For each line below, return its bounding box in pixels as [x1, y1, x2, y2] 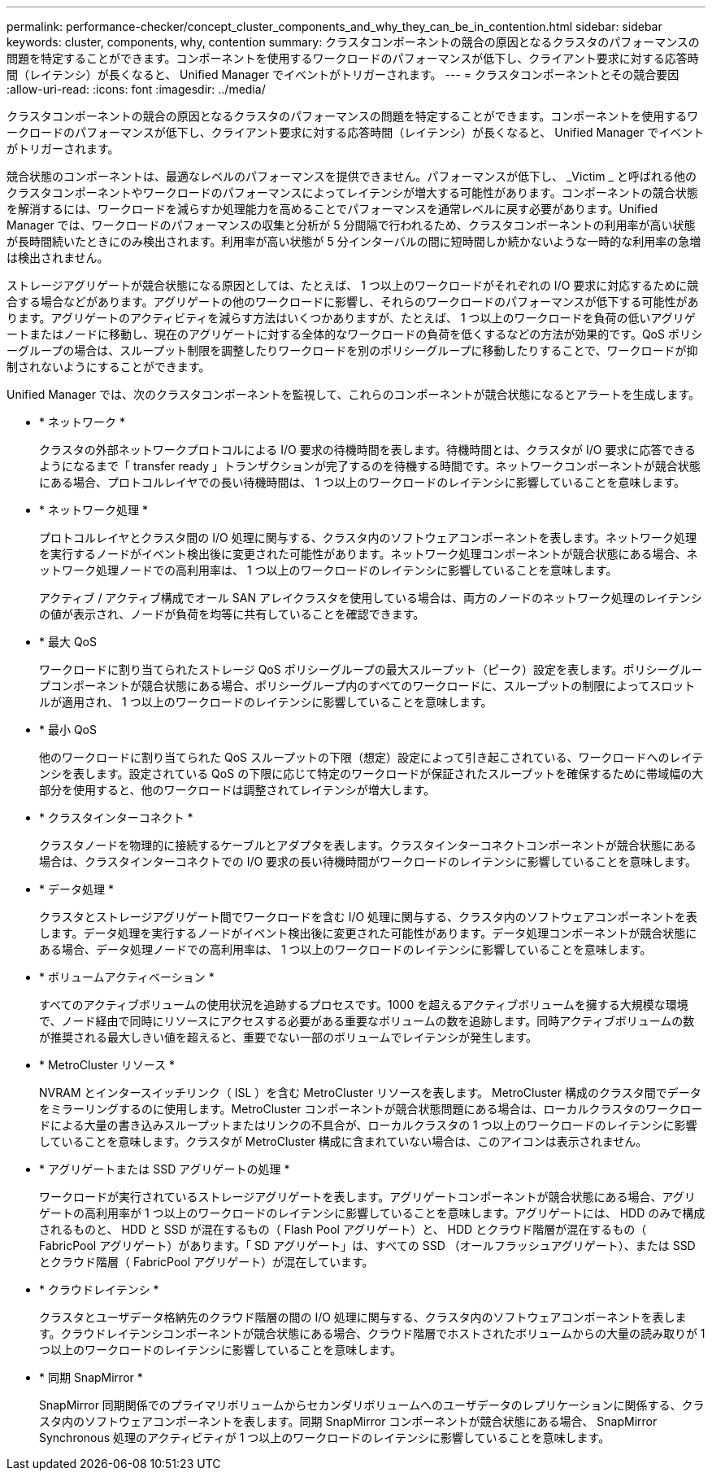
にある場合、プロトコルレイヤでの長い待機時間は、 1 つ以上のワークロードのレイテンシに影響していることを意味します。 [39, 475, 686, 489]
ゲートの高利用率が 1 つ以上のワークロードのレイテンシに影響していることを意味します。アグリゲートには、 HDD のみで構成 [39, 1206, 705, 1220]
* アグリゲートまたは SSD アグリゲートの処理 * [39, 1162, 290, 1176]
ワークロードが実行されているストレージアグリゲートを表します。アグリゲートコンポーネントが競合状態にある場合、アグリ [39, 1190, 696, 1204]
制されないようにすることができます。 [7, 360, 211, 374]
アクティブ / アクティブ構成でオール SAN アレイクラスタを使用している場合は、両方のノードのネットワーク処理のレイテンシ [39, 591, 702, 605]
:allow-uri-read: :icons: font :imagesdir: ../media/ [7, 82, 266, 96]
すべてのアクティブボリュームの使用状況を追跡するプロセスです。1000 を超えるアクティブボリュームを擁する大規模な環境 [39, 998, 688, 1012]
